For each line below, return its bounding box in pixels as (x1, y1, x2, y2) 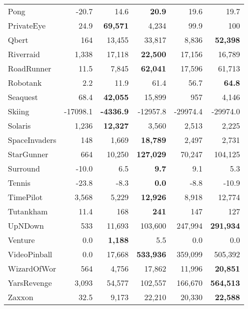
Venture (8, 234, 35, 245)
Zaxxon (8, 291, 33, 303)
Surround (8, 163, 40, 174)
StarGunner (8, 148, 49, 160)
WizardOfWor (8, 263, 56, 274)
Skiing (8, 105, 30, 117)
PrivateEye (8, 20, 46, 31)
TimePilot (8, 191, 43, 203)
